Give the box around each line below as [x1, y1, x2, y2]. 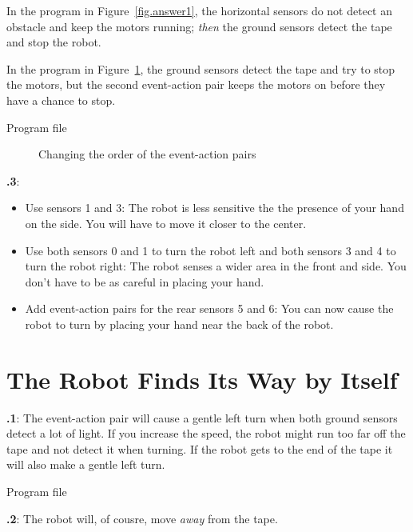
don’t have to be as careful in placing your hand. [25, 273, 264, 290]
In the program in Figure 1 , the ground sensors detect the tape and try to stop [6, 60, 395, 77]
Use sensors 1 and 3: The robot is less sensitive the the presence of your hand [25, 199, 404, 216]
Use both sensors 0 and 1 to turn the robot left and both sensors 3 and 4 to [25, 242, 396, 258]
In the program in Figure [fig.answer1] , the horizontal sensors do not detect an [6, 2, 392, 18]
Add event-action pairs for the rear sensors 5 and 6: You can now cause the [25, 300, 394, 317]
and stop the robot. [6, 34, 101, 50]
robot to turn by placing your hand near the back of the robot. [25, 315, 334, 332]
